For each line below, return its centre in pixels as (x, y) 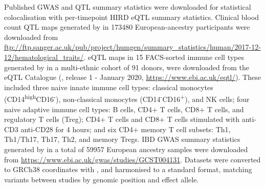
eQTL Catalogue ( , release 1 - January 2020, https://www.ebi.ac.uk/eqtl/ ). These (132, 77)
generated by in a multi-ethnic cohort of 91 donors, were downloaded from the (127, 67)
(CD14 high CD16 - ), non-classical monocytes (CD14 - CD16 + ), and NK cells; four (127, 98)
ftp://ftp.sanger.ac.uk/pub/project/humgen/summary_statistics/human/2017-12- (132, 47)
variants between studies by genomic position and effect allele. (102, 179)
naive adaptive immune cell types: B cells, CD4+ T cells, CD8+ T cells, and (124, 109)
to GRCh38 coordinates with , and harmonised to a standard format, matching (128, 169)
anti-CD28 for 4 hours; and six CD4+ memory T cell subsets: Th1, (126, 129)
